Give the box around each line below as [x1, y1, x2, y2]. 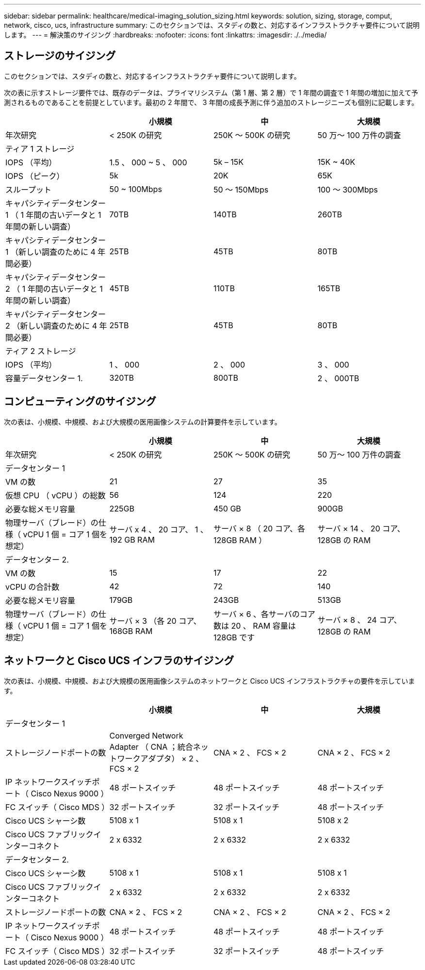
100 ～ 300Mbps [317, 184, 378, 194]
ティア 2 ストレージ [5, 346, 76, 356]
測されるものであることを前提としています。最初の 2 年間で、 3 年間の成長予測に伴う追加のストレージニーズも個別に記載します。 [4, 98, 419, 106]
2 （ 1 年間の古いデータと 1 [5, 283, 103, 294]
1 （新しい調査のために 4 [5, 247, 96, 257]
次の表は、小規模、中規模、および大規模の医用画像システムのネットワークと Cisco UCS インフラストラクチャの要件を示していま [4, 676, 415, 685]
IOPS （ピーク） [5, 171, 65, 181]
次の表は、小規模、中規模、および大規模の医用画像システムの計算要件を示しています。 [4, 417, 281, 426]
